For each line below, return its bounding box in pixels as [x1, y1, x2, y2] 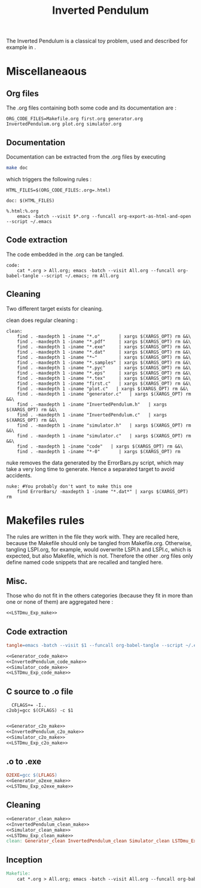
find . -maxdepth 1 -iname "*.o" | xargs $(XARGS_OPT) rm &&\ [17, 333, 191, 339]
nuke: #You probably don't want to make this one [6, 483, 133, 489]
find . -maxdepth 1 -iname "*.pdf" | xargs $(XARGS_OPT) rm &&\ [17, 339, 191, 345]
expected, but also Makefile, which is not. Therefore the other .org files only [6, 552, 193, 559]
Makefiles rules [6, 513, 85, 527]
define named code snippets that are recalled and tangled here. [6, 559, 163, 566]
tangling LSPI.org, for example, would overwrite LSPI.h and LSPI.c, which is [6, 546, 191, 554]
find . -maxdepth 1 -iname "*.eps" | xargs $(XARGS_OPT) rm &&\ [17, 370, 191, 376]
